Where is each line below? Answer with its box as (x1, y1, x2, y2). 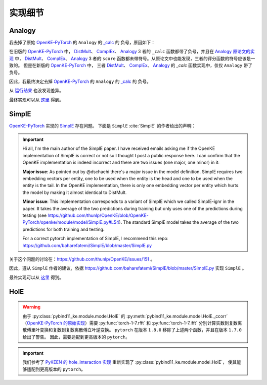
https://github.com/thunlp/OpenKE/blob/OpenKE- (47, 212, 149, 218)
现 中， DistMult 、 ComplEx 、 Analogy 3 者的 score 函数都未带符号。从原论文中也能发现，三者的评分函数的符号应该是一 (9, 55, 256, 62)
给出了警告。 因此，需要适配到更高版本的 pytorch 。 (22, 334, 130, 340)
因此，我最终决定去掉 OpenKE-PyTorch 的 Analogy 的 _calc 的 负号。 (9, 78, 151, 84)
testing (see (22, 212, 47, 218)
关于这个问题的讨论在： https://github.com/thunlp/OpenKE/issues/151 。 (9, 256, 155, 262)
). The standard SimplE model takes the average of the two (119, 219, 239, 225)
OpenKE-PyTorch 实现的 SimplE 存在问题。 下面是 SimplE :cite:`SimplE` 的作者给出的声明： (9, 123, 196, 128)
